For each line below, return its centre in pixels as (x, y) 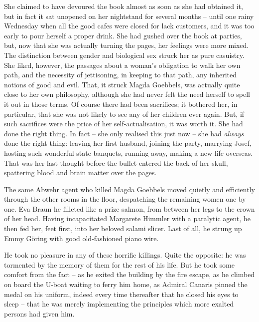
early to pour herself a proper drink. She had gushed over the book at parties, (123, 35)
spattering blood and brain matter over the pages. (80, 172)
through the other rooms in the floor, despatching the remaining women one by (125, 199)
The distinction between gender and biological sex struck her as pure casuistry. (124, 55)
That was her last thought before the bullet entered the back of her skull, (116, 162)
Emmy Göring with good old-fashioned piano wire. (81, 238)
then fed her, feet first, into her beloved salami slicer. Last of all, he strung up (123, 228)
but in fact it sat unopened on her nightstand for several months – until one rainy (129, 16)
